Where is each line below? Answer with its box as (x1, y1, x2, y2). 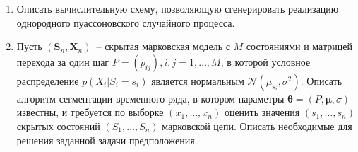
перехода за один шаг (16, 54, 109, 69)
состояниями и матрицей (246, 39, 352, 54)
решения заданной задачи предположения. (16, 132, 198, 147)
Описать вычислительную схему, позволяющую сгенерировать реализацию (16, 1, 339, 16)
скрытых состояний (16, 118, 100, 133)
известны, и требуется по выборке (16, 105, 164, 119)
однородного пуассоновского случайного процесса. (16, 15, 235, 30)
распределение (16, 73, 79, 88)
